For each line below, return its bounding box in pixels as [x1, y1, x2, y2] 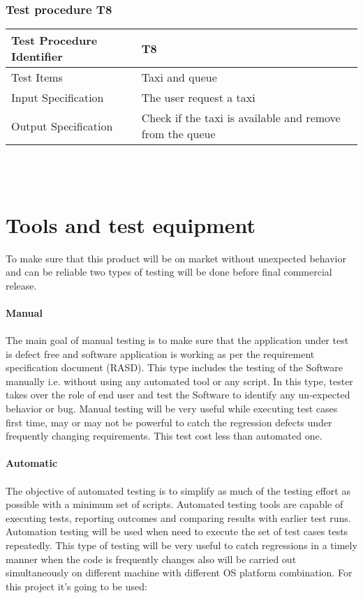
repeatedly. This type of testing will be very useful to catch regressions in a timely [6, 538, 357, 552]
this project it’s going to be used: [6, 578, 147, 593]
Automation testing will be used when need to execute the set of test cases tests [6, 524, 348, 539]
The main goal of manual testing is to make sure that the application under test [6, 333, 349, 347]
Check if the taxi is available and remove [141, 110, 341, 126]
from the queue [141, 126, 216, 142]
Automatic [6, 456, 58, 470]
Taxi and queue [141, 69, 217, 86]
